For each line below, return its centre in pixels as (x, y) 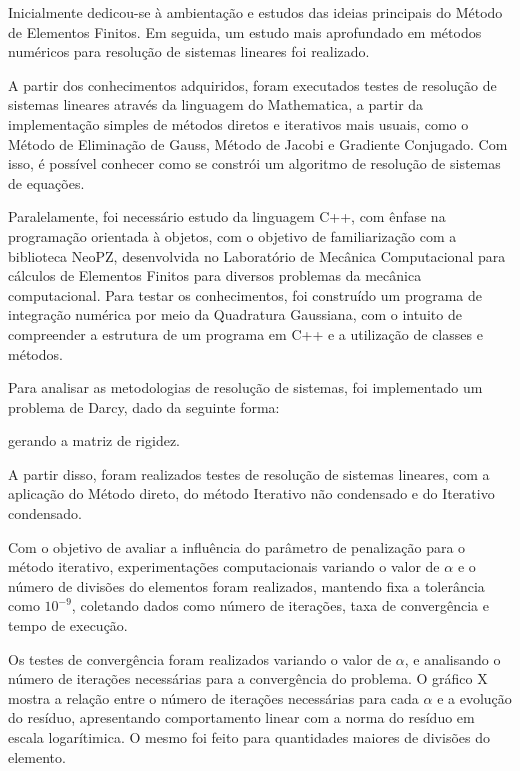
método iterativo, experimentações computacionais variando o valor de (224, 566)
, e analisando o (452, 658)
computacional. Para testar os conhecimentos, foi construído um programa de (245, 294)
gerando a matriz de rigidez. (94, 440)
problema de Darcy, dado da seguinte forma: (144, 406)
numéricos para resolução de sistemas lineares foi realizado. (189, 51)
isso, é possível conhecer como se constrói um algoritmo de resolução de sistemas (254, 163)
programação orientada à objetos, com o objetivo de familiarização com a (232, 235)
